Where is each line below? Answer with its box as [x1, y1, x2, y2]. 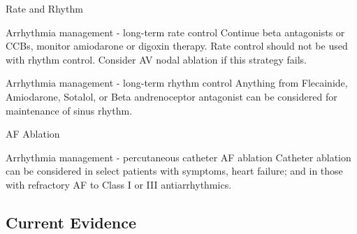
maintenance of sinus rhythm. [6, 103, 133, 117]
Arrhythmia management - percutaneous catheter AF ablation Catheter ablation [6, 149, 351, 164]
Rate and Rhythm [6, 1, 83, 15]
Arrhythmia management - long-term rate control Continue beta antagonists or [6, 24, 345, 39]
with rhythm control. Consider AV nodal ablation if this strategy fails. [6, 52, 307, 66]
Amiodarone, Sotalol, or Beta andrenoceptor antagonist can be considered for [6, 89, 337, 103]
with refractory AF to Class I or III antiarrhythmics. [6, 177, 232, 191]
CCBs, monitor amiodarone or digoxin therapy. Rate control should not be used [6, 38, 348, 53]
